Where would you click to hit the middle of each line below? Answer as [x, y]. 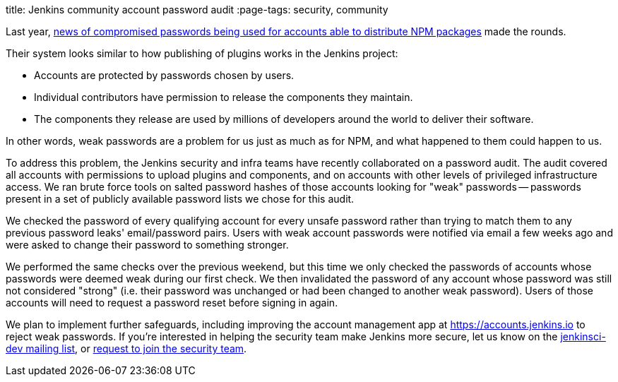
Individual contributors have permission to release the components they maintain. [224, 97]
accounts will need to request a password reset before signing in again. [172, 303]
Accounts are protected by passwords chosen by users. [164, 75]
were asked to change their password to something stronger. [147, 245]
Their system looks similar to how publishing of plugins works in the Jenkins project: [202, 53]
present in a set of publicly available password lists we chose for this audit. [180, 199]
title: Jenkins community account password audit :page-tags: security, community [197, 10]
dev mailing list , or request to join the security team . [126, 348]
